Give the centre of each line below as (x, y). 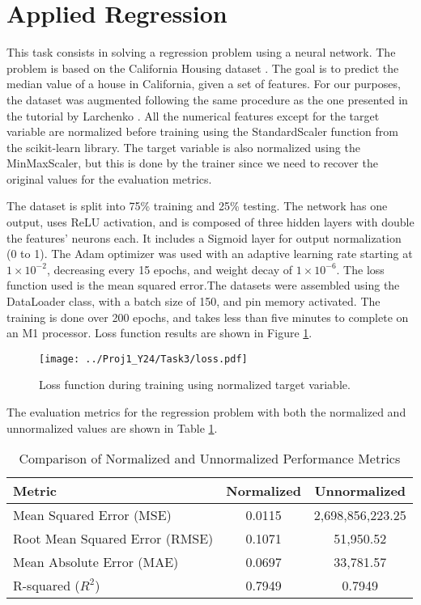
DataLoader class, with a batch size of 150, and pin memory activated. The (193, 301)
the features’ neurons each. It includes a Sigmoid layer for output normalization (204, 237)
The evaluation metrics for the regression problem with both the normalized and (206, 412)
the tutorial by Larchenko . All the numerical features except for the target (193, 115)
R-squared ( (47, 586)
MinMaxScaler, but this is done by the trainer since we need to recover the (192, 163)
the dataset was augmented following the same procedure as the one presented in (207, 99)
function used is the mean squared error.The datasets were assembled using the (203, 285)
